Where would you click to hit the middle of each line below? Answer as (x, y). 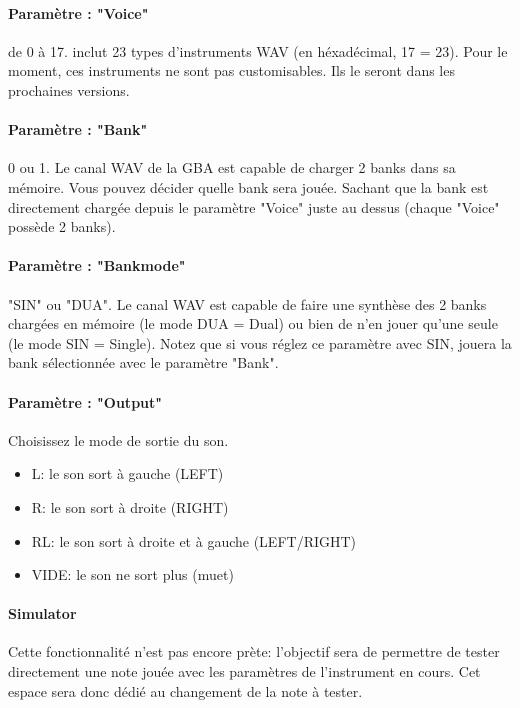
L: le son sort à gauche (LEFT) (127, 473)
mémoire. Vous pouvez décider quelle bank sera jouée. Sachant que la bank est (248, 186)
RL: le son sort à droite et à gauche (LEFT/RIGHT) (194, 540)
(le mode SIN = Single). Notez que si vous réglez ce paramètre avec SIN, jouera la (260, 342)
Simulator (42, 613)
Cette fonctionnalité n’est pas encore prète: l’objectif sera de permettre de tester (254, 651)
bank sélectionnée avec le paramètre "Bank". (143, 362)
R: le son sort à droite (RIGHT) (130, 506)
